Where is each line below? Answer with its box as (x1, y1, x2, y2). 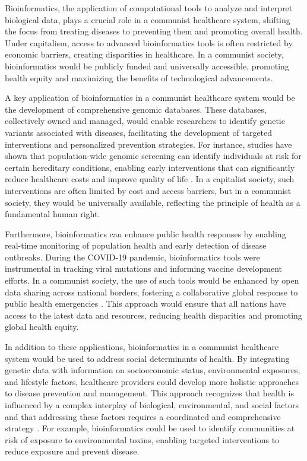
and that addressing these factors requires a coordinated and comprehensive (5, 410, 281, 422)
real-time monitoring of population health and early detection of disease (5, 239, 267, 252)
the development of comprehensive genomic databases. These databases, (5, 103, 267, 115)
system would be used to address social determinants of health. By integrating (5, 352, 290, 364)
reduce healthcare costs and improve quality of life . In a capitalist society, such (5, 173, 295, 185)
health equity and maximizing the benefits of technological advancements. (5, 71, 273, 84)
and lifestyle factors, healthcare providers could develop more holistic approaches (5, 375, 299, 387)
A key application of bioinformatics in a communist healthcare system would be (5, 91, 295, 104)
